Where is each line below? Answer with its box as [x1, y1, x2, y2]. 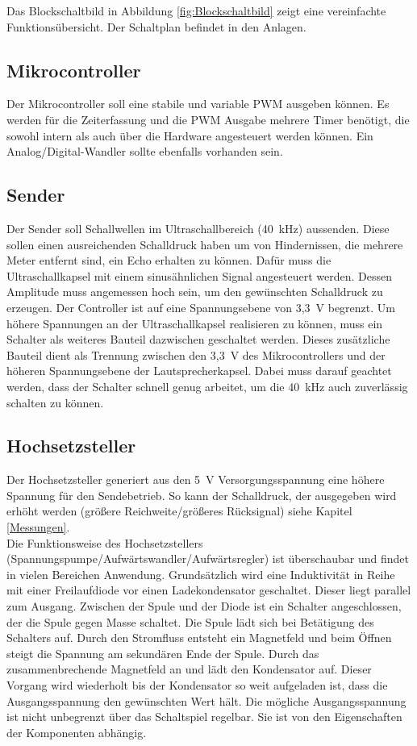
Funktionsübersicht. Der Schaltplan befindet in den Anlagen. [6, 18, 306, 35]
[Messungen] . [6, 519, 70, 536]
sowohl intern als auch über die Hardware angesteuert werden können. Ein [6, 127, 373, 144]
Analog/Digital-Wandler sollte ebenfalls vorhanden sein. [6, 143, 283, 160]
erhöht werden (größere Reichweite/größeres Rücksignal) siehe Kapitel [6, 502, 352, 519]
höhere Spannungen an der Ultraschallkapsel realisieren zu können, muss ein [6, 315, 383, 331]
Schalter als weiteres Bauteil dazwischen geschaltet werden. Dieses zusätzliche [6, 331, 390, 348]
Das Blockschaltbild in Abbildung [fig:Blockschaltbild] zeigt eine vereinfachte [6, 2, 386, 19]
